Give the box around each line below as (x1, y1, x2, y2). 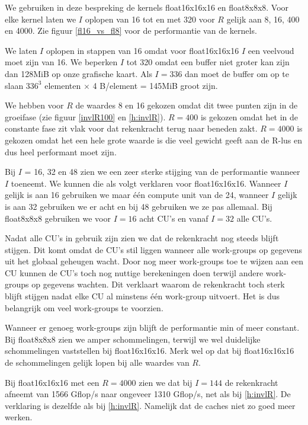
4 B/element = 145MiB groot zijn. (92, 79, 218, 91)
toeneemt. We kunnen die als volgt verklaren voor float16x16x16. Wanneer (11, 177, 281, 189)
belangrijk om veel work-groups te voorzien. (5, 301, 163, 314)
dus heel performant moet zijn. (5, 145, 117, 158)
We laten (5, 44, 37, 56)
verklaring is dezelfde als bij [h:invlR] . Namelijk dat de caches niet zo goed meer (5, 399, 296, 411)
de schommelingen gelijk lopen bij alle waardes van (5, 356, 190, 369)
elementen (44, 79, 81, 91)
